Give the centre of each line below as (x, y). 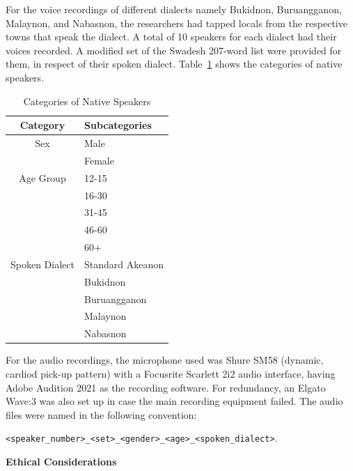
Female (99, 160)
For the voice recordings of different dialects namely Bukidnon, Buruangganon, (174, 9)
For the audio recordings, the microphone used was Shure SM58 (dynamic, (165, 360)
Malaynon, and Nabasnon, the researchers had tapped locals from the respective (176, 23)
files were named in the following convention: (101, 414)
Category (42, 125)
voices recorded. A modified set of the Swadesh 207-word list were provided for (174, 50)
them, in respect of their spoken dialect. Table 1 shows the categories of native (174, 64)
